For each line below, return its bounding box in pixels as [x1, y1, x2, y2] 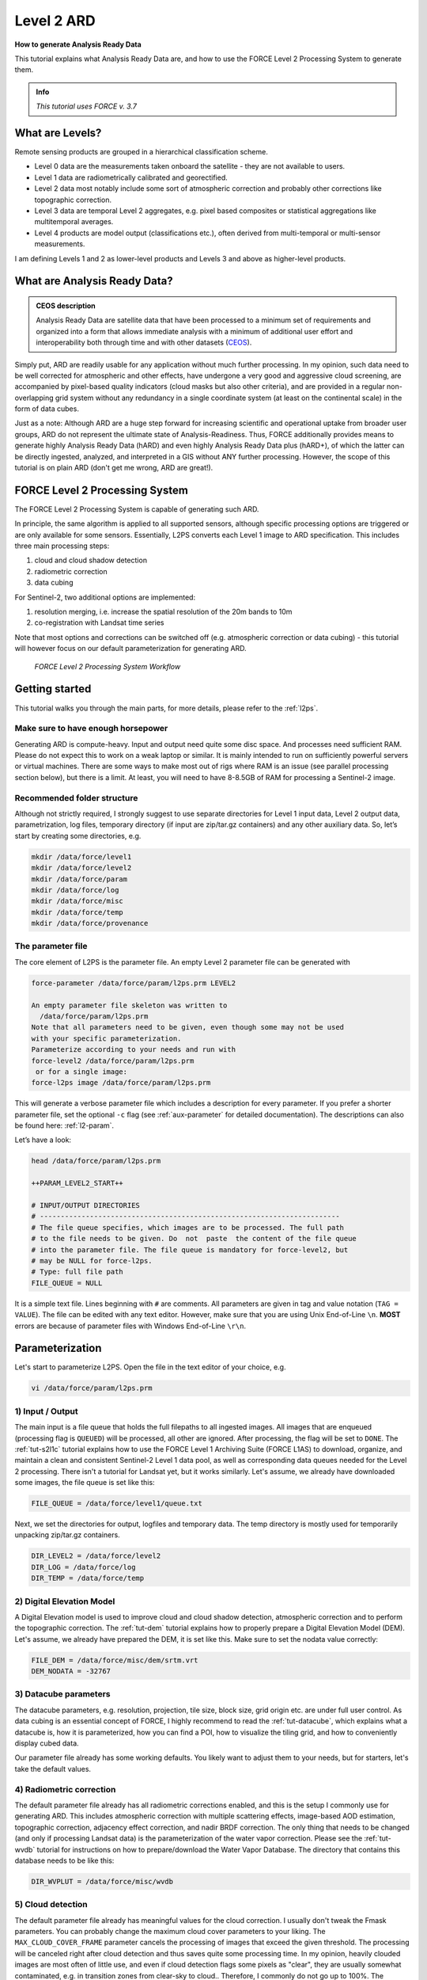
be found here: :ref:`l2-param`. [14, 1121, 115, 1130]
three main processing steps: [14, 541, 110, 550]
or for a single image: [36, 1067, 128, 1076]
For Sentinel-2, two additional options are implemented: [14, 592, 196, 602]
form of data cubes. [14, 404, 79, 413]
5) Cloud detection [14, 1899, 89, 1910]
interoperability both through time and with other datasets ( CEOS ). [36, 337, 252, 348]
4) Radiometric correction [14, 1784, 116, 1795]
